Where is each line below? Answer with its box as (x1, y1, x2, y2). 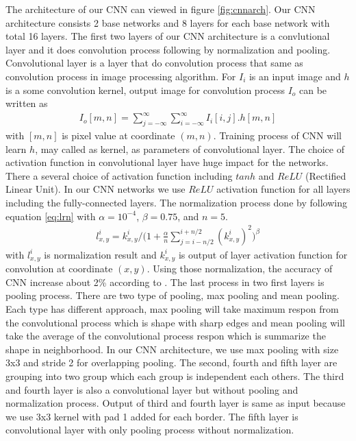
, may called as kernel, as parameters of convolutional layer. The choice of (35, 141, 344, 156)
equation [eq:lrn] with (5, 208, 96, 223)
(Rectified (305, 168, 346, 182)
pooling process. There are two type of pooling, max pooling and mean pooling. (5, 288, 340, 302)
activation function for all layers (216, 182, 351, 196)
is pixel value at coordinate (62, 128, 175, 143)
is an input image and (249, 69, 341, 83)
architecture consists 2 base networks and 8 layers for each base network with (5, 15, 330, 29)
